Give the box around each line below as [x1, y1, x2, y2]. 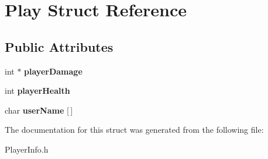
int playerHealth [5, 84, 70, 97]
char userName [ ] [5, 104, 73, 116]
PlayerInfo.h [5, 143, 49, 155]
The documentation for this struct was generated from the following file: [5, 123, 264, 136]
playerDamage [24, 65, 83, 77]
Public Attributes [5, 37, 114, 55]
